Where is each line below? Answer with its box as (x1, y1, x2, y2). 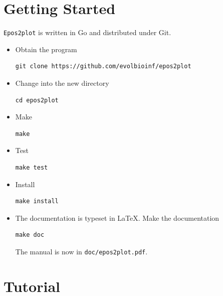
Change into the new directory (15, 77, 109, 88)
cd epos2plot (15, 96, 59, 104)
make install (15, 198, 59, 205)
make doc (15, 231, 45, 239)
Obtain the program (15, 44, 77, 54)
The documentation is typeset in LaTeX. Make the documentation (15, 212, 219, 223)
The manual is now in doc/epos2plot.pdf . (15, 246, 148, 256)
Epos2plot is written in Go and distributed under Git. (4, 27, 171, 38)
